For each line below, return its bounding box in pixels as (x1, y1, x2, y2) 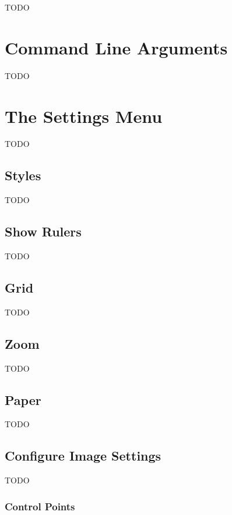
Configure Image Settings (5, 447, 161, 465)
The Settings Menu (5, 104, 163, 128)
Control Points (5, 499, 75, 513)
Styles (5, 166, 41, 184)
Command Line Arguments (5, 35, 228, 59)
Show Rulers (5, 222, 82, 241)
